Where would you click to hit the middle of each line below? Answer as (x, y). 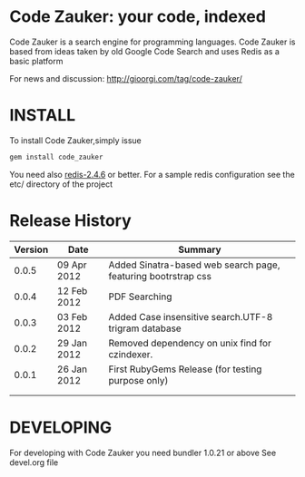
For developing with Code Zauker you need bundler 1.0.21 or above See (143, 453)
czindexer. (131, 354)
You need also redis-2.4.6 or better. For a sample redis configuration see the (152, 174)
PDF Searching (140, 297)
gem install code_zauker (56, 157)
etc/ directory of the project (61, 184)
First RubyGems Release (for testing (185, 369)
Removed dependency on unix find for (190, 343)
